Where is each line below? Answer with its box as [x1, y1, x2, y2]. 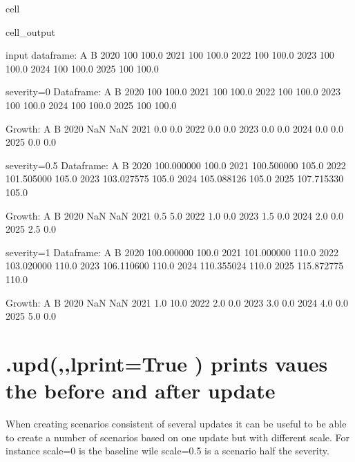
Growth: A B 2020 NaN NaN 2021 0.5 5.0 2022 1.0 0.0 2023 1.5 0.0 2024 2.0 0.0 [6, 208, 344, 222]
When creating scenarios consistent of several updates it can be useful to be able [6, 416, 347, 430]
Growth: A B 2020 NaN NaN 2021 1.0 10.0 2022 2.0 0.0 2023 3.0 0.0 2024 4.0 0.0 [6, 295, 349, 309]
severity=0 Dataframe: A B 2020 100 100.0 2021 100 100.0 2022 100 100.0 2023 [6, 84, 341, 99]
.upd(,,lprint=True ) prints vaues [6, 349, 328, 377]
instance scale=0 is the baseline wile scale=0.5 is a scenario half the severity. [6, 443, 329, 458]
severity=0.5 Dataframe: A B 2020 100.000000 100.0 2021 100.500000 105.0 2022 [6, 157, 346, 172]
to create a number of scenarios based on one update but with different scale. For [6, 430, 350, 444]
